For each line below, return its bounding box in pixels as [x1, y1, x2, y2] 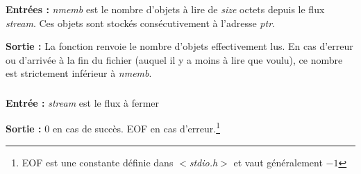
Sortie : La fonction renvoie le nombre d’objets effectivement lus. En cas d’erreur [6, 39, 353, 53]
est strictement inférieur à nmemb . [6, 66, 152, 80]
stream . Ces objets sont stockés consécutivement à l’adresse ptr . [6, 15, 275, 30]
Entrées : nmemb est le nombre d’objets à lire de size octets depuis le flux [6, 1, 325, 16]
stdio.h [189, 155, 218, 169]
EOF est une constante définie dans [22, 155, 174, 169]
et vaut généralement [233, 155, 323, 169]
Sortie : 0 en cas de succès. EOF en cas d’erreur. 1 [6, 119, 221, 136]
